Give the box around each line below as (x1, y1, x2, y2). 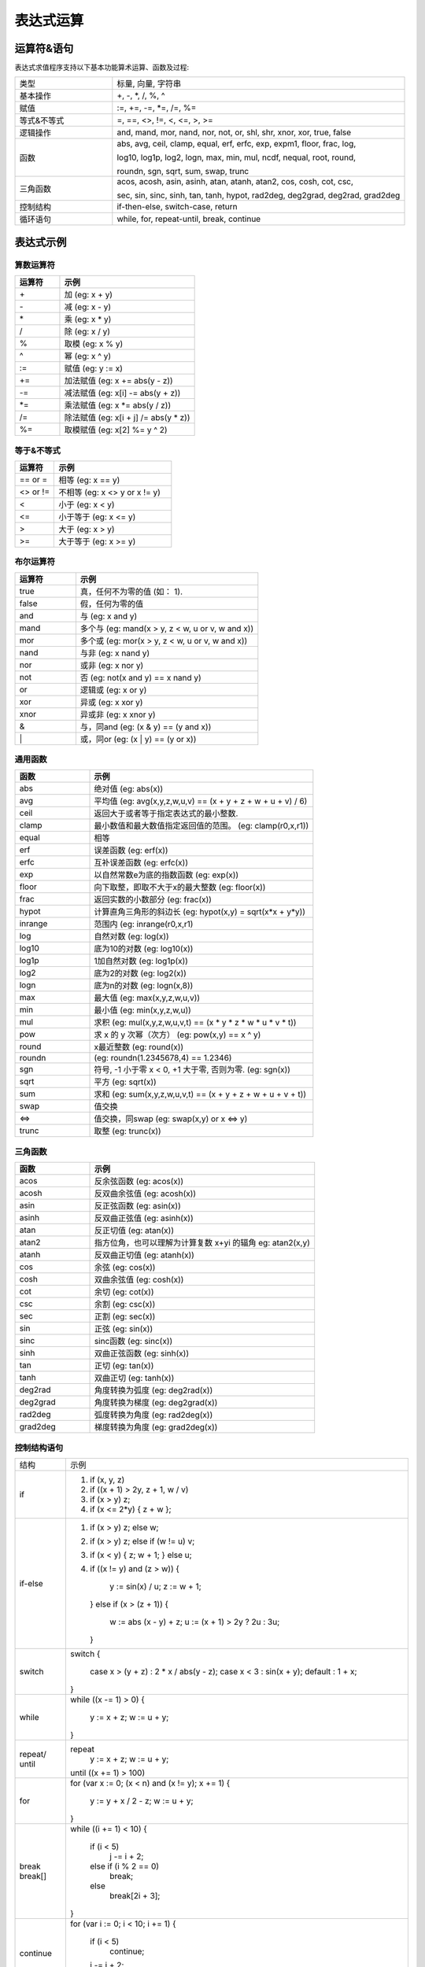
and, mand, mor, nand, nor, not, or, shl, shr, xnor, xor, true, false (116, 127, 352, 138)
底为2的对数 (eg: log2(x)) (94, 968, 187, 979)
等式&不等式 (19, 115, 65, 126)
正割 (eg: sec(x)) (94, 1311, 156, 1322)
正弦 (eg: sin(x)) (94, 1323, 153, 1334)
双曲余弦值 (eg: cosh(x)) (94, 1275, 184, 1286)
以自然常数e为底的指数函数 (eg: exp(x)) (94, 869, 239, 880)
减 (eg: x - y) (64, 301, 112, 312)
